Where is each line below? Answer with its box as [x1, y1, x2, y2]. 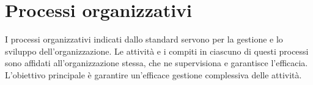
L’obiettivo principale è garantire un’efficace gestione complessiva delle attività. [5, 68, 302, 81]
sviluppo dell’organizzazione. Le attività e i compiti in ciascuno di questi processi [5, 44, 309, 57]
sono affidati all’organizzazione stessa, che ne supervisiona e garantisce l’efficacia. [5, 56, 308, 69]
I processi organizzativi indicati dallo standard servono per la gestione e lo [5, 33, 283, 46]
